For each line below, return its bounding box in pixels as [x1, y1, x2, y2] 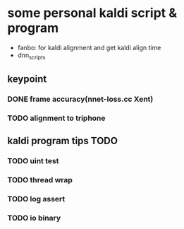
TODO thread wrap [7, 175, 73, 185]
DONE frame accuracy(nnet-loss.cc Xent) [7, 94, 154, 104]
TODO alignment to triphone [7, 113, 106, 123]
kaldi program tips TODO [7, 135, 118, 147]
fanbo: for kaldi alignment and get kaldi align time [17, 43, 161, 52]
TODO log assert [7, 194, 66, 204]
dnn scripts [17, 51, 46, 61]
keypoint [7, 73, 47, 86]
